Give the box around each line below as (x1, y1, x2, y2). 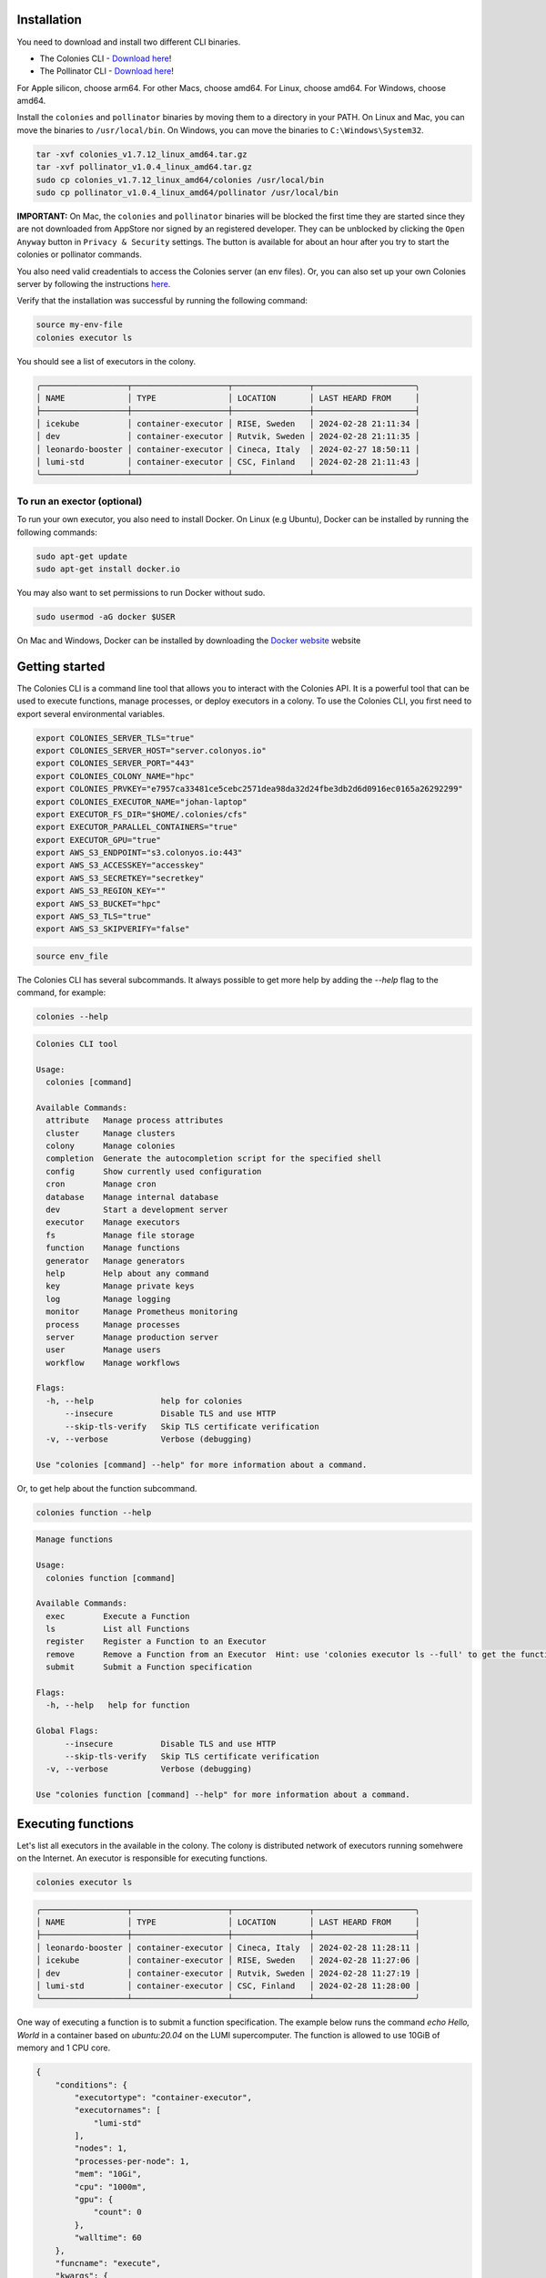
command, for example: (16, 987, 106, 998)
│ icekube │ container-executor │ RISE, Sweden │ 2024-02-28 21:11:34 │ (35, 418, 420, 428)
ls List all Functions (45, 1624, 190, 1635)
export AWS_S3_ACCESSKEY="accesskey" (35, 860, 205, 870)
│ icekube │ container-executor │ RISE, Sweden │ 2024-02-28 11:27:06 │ (35, 1955, 420, 1965)
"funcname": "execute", (55, 2258, 161, 2268)
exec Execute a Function (45, 1611, 190, 1621)
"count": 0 (93, 2207, 143, 2218)
